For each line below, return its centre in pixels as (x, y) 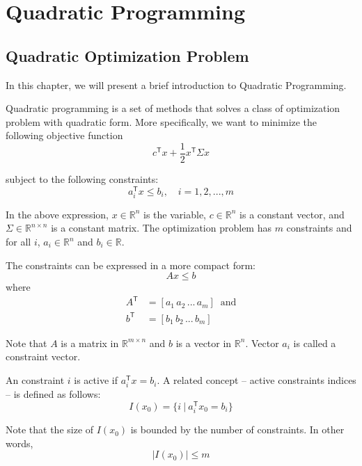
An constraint (35, 380)
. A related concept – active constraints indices (257, 380)
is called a (315, 343)
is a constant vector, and (292, 214)
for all (18, 242)
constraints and (319, 228)
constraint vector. (43, 356)
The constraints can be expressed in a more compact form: (131, 265)
